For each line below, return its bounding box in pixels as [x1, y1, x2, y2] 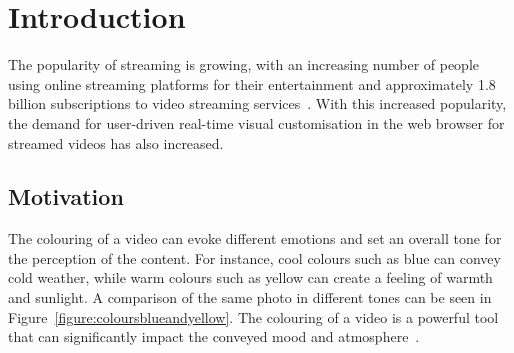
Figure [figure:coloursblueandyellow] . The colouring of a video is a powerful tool [8, 306, 499, 327]
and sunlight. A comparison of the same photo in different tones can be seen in [8, 287, 492, 308]
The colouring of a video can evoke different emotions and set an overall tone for [8, 228, 502, 249]
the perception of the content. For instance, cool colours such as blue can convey [8, 247, 501, 268]
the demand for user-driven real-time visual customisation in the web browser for [8, 112, 505, 133]
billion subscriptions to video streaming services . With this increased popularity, [8, 93, 507, 114]
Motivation [8, 181, 124, 212]
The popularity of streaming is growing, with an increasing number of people [8, 54, 480, 75]
